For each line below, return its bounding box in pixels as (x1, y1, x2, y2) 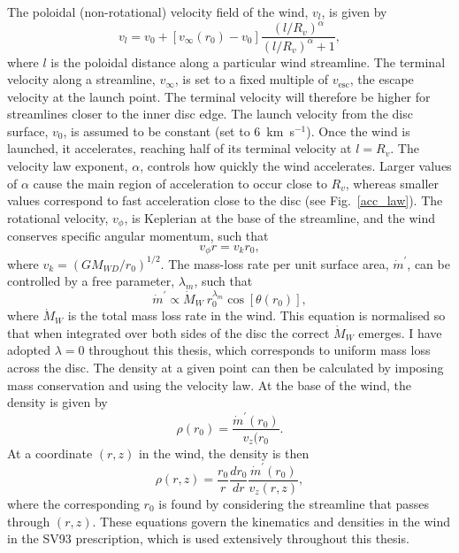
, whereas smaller (345, 173, 439, 192)
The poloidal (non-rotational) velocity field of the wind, (7, 3, 309, 20)
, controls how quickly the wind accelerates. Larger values (140, 157, 452, 175)
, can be (407, 254, 450, 273)
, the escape (349, 70, 414, 88)
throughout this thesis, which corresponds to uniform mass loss (88, 341, 431, 359)
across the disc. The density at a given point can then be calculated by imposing (7, 358, 444, 376)
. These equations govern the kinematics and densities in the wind (92, 511, 450, 530)
